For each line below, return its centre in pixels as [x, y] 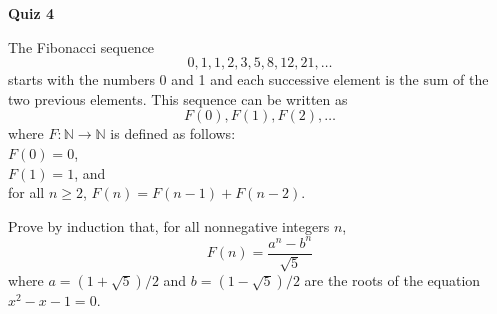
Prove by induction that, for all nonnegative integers [169, 225]
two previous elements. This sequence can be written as [178, 98]
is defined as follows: [173, 133]
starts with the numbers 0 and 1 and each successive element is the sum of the [248, 79]
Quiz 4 [31, 13]
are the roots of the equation [392, 280]
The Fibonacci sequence [81, 46]
